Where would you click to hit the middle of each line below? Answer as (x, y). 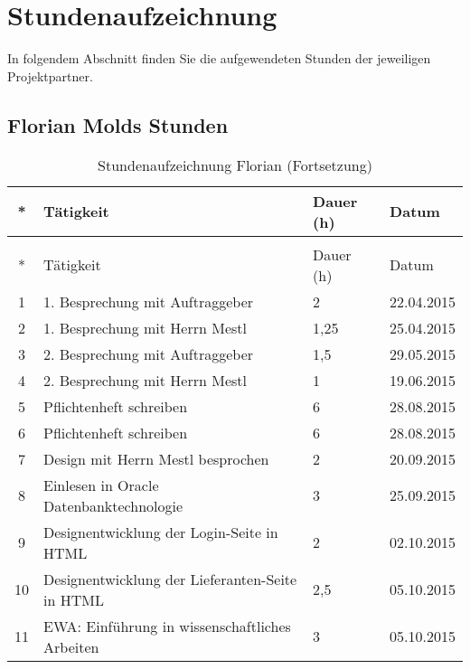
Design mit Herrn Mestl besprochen (156, 458)
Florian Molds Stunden (118, 124)
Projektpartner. (50, 75)
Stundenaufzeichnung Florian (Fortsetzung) (235, 165)
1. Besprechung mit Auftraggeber (149, 301)
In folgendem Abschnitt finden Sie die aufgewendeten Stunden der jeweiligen (219, 58)
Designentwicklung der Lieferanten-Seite (170, 579)
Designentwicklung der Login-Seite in (161, 532)
